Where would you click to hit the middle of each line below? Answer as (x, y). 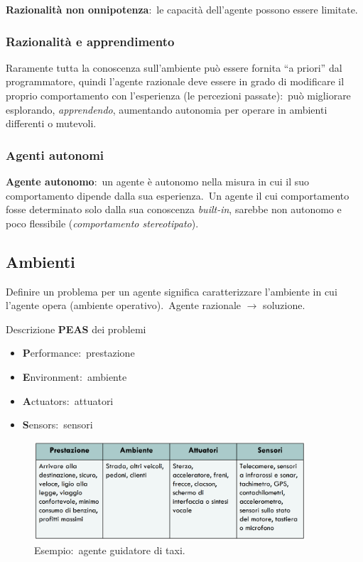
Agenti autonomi (55, 155)
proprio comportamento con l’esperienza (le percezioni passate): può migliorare (178, 95)
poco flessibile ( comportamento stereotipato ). (102, 223)
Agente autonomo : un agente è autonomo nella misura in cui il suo (157, 181)
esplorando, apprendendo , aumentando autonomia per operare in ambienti (167, 109)
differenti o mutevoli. (51, 123)
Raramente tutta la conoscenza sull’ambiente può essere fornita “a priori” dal (174, 67)
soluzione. (284, 305)
